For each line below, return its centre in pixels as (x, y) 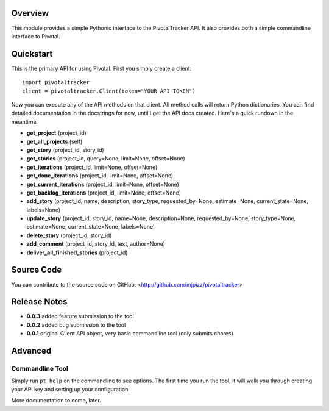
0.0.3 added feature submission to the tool (80, 316)
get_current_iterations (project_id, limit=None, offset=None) (103, 184)
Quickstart (32, 54)
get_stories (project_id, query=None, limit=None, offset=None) (106, 159)
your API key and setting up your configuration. (71, 389)
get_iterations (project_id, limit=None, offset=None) (92, 167)
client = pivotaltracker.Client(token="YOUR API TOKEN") (109, 91)
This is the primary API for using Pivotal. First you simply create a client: (101, 68)
